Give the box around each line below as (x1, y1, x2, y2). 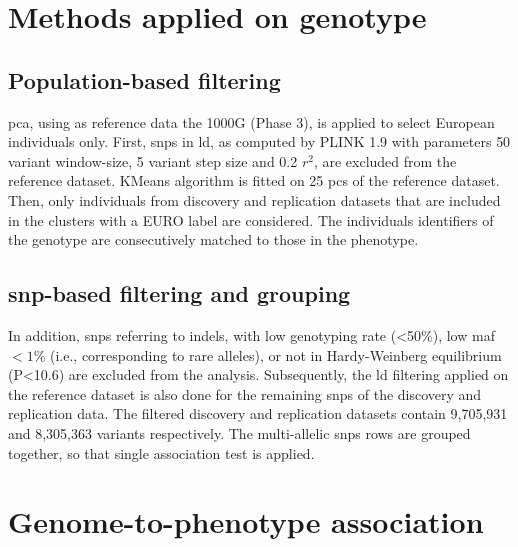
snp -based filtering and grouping (8, 278, 351, 309)
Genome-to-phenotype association (8, 501, 484, 542)
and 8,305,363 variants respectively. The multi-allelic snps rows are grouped (8, 422, 471, 443)
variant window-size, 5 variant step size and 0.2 (8, 150, 298, 171)
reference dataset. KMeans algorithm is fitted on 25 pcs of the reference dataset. (8, 170, 500, 191)
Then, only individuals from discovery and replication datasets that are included (8, 189, 501, 210)
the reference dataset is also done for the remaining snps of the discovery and (8, 383, 482, 404)
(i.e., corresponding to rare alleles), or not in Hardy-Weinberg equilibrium (49, 344, 502, 365)
